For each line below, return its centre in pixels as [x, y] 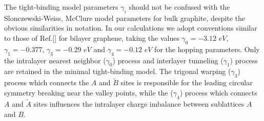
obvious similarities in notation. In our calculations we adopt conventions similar [131, 28]
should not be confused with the [179, 7]
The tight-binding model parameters [61, 7]
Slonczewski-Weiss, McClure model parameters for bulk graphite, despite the [125, 18]
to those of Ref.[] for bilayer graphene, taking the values [92, 38]
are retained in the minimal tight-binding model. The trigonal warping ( [118, 71]
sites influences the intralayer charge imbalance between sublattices [139, 104]
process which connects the [47, 82]
